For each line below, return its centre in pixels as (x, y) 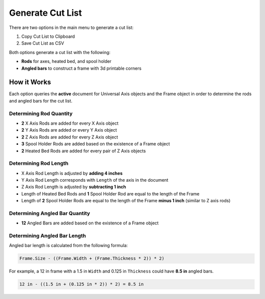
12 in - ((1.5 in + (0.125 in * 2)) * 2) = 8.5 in (82, 284)
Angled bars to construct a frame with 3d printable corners (81, 68)
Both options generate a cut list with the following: (60, 52)
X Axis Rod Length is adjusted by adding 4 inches (72, 173)
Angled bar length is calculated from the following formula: (68, 245)
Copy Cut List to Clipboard (48, 36)
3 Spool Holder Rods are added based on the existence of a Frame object (96, 144)
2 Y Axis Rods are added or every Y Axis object (69, 130)
